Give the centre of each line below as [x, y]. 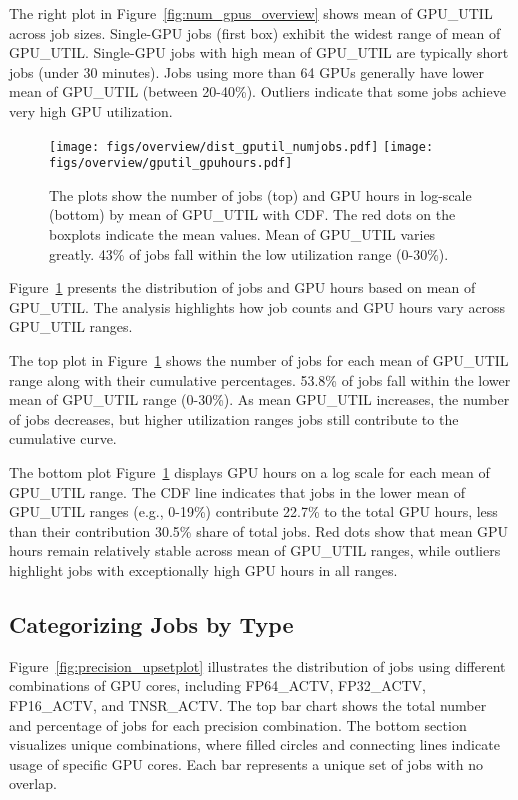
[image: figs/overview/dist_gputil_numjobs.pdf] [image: [241, 146]
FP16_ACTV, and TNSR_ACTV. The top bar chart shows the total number [248, 704]
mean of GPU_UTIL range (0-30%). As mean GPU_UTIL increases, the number [259, 399]
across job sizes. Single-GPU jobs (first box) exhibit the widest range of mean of [255, 32]
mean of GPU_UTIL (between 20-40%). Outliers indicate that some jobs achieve [257, 91]
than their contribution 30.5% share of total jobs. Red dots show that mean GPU [259, 530]
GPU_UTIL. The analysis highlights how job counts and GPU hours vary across [257, 306]
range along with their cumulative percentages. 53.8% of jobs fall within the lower [260, 379]
